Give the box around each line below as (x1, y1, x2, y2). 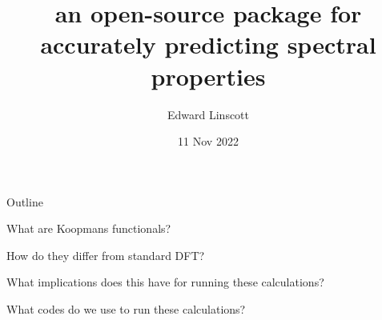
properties (151, 59, 266, 92)
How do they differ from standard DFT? (6, 246, 205, 263)
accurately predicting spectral (40, 28, 376, 61)
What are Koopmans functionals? (6, 220, 171, 237)
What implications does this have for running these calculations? (6, 274, 324, 290)
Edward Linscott (167, 106, 250, 122)
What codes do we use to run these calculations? (6, 301, 246, 318)
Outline (6, 193, 43, 210)
